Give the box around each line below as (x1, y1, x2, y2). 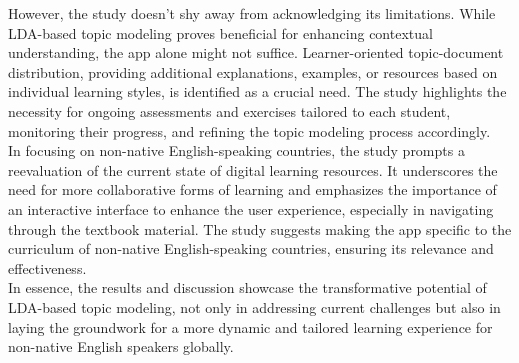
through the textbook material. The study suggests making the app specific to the (8, 218, 512, 239)
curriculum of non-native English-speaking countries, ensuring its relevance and (8, 238, 494, 259)
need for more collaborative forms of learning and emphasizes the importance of (8, 179, 497, 200)
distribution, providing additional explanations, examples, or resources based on (8, 61, 498, 82)
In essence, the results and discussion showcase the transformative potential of (8, 277, 487, 298)
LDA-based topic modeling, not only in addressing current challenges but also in (8, 296, 501, 317)
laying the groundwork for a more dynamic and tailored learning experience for (8, 316, 493, 337)
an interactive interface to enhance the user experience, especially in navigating (8, 198, 494, 219)
